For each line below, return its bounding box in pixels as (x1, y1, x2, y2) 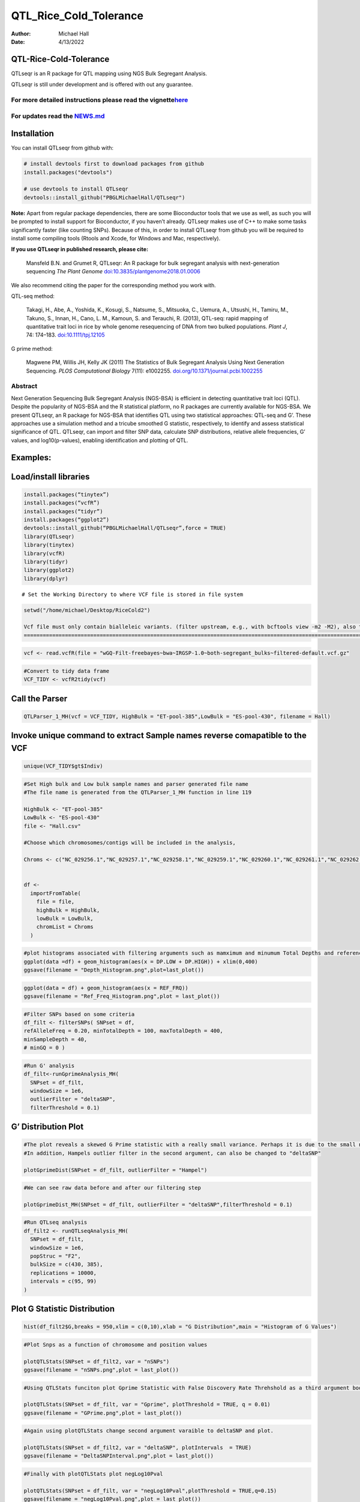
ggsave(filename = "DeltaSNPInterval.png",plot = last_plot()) (23, 1453, 214, 1459)
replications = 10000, (30, 1269, 97, 1276)
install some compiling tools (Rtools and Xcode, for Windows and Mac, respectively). (11, 234, 221, 242)
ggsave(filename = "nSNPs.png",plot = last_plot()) (23, 1366, 179, 1373)
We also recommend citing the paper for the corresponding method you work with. (11, 281, 216, 288)
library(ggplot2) (23, 567, 75, 574)
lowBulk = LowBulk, (36, 915, 94, 922)
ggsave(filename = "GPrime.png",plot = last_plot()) (23, 1409, 182, 1416)
